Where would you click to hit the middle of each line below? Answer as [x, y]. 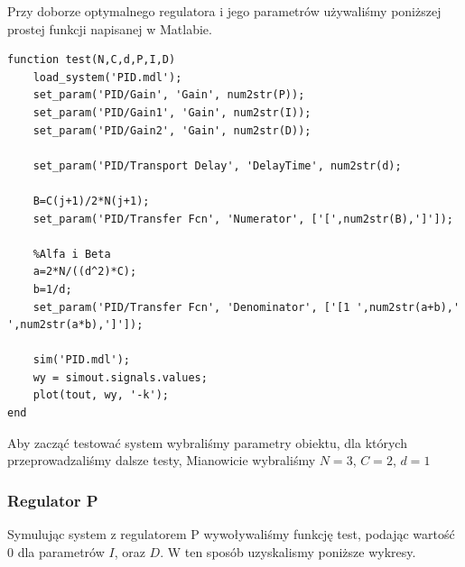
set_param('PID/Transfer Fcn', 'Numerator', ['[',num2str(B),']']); [243, 219]
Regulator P [53, 500]
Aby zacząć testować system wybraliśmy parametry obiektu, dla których [207, 442]
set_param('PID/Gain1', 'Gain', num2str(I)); [172, 112]
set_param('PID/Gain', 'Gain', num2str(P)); [169, 95]
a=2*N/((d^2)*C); [85, 272]
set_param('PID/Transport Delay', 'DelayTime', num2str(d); [217, 165]
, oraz [130, 551]
